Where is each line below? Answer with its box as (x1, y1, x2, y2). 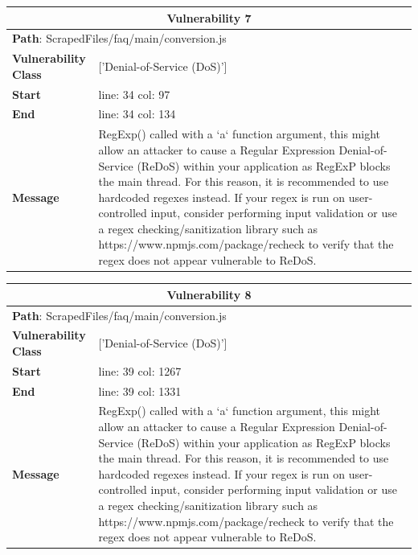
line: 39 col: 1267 (98, 362, 182, 379)
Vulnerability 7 (166, 9, 252, 26)
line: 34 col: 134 (98, 105, 176, 122)
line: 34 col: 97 (98, 85, 170, 102)
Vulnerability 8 (166, 286, 252, 302)
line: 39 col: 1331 (98, 382, 182, 399)
